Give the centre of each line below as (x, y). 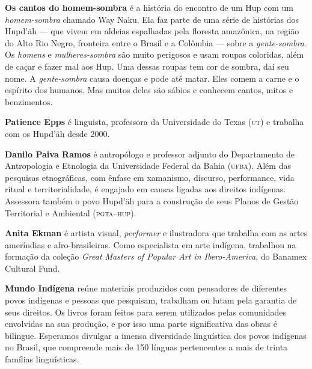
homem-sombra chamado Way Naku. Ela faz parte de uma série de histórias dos (152, 19)
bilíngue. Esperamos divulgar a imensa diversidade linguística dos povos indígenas (156, 335)
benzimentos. (29, 101)
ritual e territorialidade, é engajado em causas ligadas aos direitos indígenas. (145, 189)
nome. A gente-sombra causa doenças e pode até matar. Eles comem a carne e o (152, 78)
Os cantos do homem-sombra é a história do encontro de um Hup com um (149, 7)
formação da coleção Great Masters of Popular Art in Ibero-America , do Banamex (156, 256)
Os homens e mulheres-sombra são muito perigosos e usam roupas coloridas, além (154, 54)
